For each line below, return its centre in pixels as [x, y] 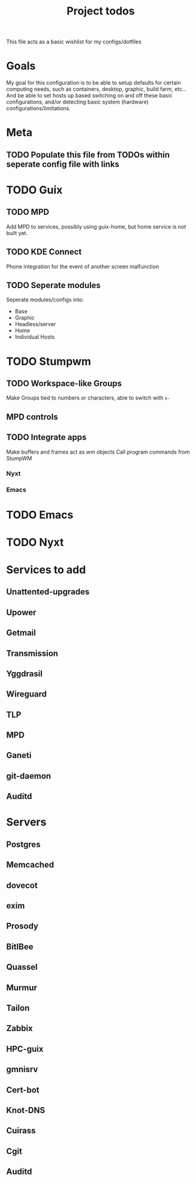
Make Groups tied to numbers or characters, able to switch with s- [88, 398]
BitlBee [20, 947]
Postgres [23, 844]
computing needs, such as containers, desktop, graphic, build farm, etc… [97, 89]
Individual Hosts [35, 337]
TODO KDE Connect [44, 252]
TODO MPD [28, 212]
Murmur [22, 988]
